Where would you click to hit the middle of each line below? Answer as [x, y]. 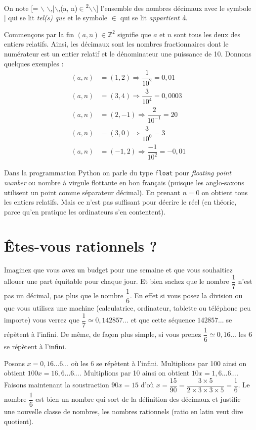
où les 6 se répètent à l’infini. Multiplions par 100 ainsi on [159, 363]
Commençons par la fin [39, 34]
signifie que [134, 34]
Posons [14, 363]
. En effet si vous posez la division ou [186, 296]
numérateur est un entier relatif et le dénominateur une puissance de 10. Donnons [128, 54]
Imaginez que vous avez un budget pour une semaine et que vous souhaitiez [118, 269]
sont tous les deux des [207, 34]
